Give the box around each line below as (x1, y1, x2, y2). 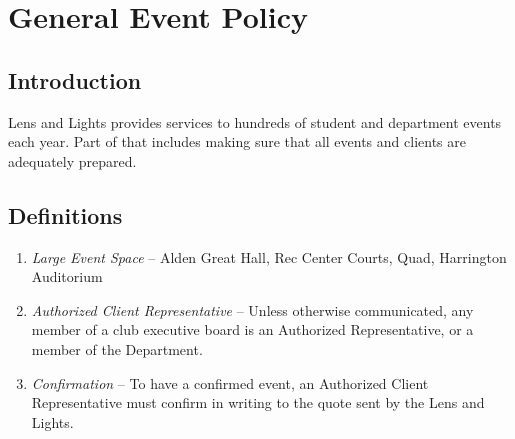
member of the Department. (31, 338, 203, 359)
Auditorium (31, 266, 103, 287)
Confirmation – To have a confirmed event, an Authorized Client (31, 372, 429, 393)
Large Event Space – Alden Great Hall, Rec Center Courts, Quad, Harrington (31, 246, 507, 267)
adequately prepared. (8, 150, 137, 171)
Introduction (8, 64, 142, 95)
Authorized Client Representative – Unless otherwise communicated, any (31, 299, 474, 320)
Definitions (8, 199, 123, 230)
